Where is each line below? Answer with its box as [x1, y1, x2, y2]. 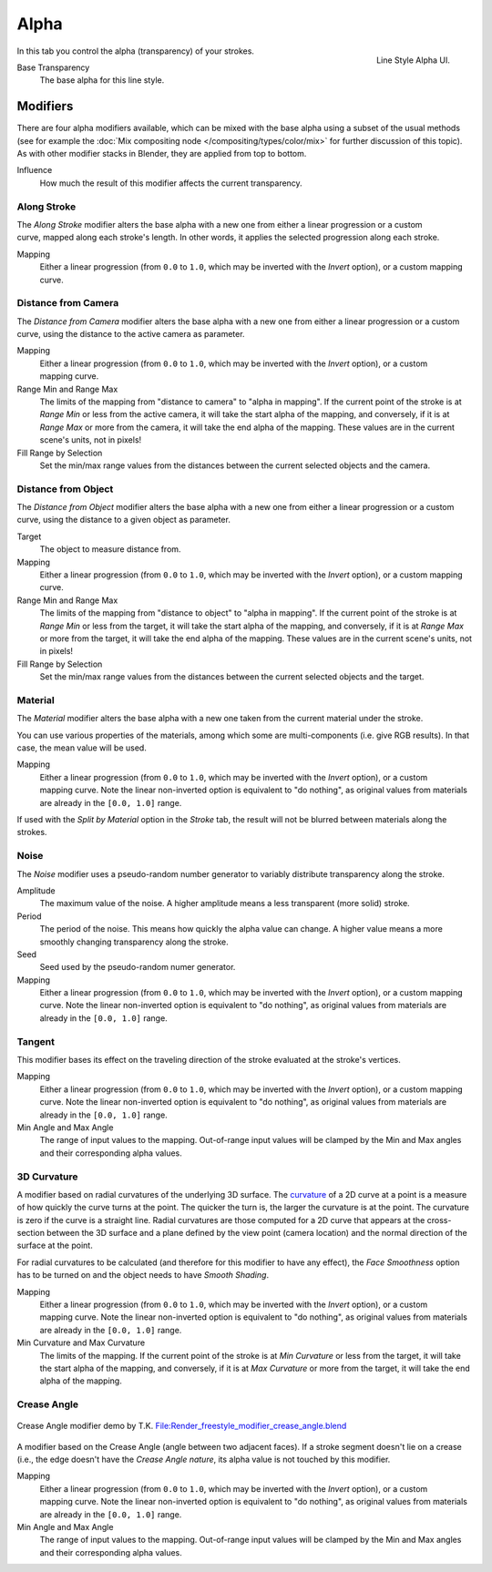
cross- [426, 1214, 452, 1225]
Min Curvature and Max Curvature [16, 1337, 146, 1348]
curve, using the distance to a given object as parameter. [16, 515, 231, 526]
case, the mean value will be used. [16, 742, 148, 753]
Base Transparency [16, 62, 90, 73]
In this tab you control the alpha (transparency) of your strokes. [16, 46, 255, 56]
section [16, 1228, 46, 1239]
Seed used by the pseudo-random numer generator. [39, 962, 236, 973]
